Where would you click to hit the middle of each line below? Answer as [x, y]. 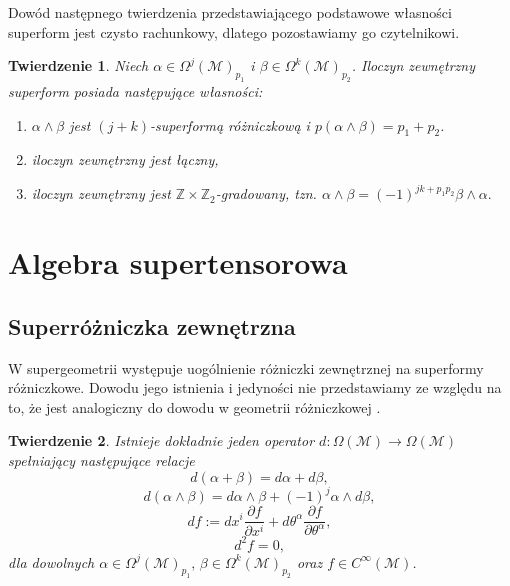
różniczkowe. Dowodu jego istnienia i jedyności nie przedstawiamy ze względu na [255, 387]
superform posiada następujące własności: [135, 90]
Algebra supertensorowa [178, 262]
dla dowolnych [51, 561]
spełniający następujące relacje [101, 459]
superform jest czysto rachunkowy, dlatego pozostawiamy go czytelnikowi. [234, 31]
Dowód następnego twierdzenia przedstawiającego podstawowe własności [230, 12]
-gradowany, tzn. [266, 193]
